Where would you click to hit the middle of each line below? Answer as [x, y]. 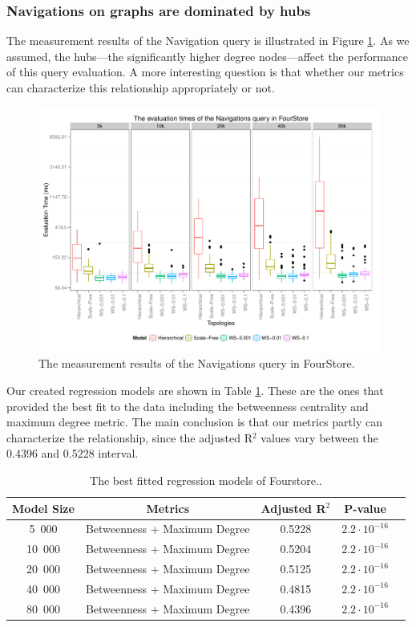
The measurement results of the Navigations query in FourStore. [197, 363]
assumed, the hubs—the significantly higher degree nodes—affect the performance [208, 56]
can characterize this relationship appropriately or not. [141, 88]
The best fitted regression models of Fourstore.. [206, 480]
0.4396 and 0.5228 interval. [73, 453]
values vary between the [319, 437]
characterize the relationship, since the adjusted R [129, 437]
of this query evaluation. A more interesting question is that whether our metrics [205, 72]
